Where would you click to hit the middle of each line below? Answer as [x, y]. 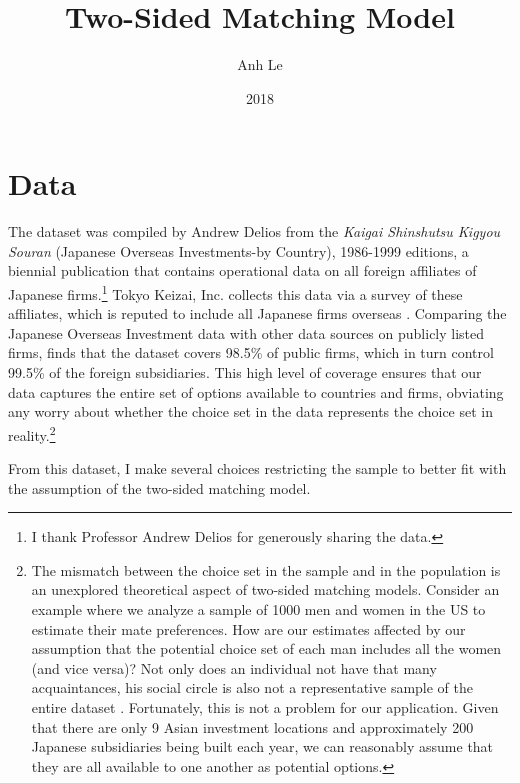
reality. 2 [32, 433]
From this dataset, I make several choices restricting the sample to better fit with [257, 468]
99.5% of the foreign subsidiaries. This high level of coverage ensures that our [245, 372]
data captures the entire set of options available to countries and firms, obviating [256, 391]
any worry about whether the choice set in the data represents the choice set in [251, 411]
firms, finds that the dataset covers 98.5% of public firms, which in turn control [251, 352]
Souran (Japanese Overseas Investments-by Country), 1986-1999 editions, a [238, 250]
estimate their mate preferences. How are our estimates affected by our [248, 628]
